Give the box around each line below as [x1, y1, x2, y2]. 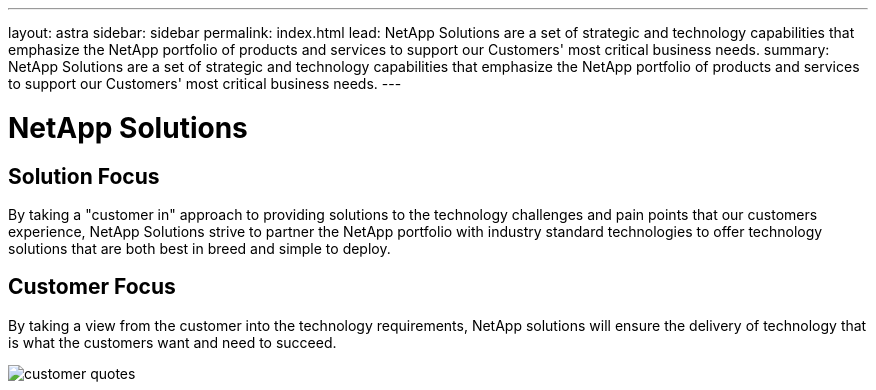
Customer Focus [8, 274, 176, 300]
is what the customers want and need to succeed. [8, 333, 337, 351]
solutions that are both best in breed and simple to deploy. [8, 239, 391, 257]
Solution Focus [8, 163, 160, 189]
